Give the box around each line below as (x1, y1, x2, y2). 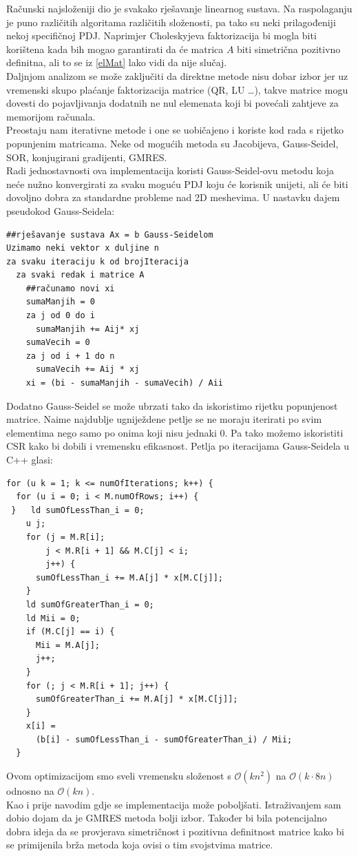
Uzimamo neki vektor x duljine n (6, 243, 159, 253)
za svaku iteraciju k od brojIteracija (6, 256, 189, 267)
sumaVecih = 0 (25, 337, 90, 348)
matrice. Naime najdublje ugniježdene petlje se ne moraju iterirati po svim (6, 412, 322, 426)
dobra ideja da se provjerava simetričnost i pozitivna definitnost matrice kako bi (6, 824, 344, 838)
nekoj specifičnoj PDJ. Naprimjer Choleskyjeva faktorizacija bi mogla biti (6, 28, 317, 43)
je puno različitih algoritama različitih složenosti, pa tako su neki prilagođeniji (6, 14, 336, 29)
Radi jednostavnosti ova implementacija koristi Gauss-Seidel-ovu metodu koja (6, 163, 334, 178)
